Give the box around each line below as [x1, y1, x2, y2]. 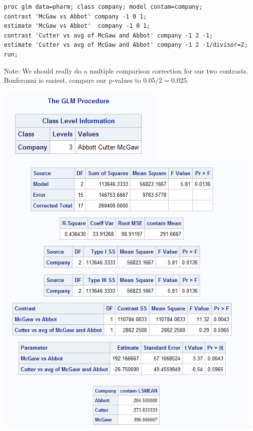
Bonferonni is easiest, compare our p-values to [4, 75, 141, 85]
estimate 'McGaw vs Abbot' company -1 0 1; [4, 22, 150, 30]
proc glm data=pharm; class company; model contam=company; [4, 3, 203, 10]
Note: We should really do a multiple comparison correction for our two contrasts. [4, 65, 248, 75]
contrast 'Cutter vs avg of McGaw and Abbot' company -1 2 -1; [4, 32, 213, 39]
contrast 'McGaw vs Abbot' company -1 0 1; [4, 13, 147, 20]
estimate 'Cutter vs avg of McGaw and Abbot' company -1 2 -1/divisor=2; [4, 41, 248, 49]
